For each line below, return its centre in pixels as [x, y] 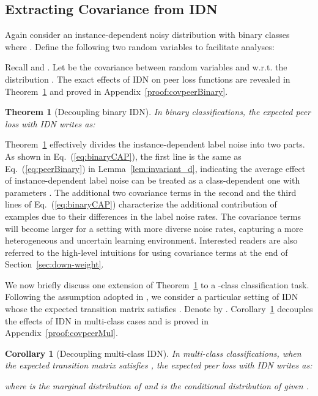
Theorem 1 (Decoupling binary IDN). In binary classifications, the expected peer [158, 112]
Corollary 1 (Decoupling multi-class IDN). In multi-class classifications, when [153, 353]
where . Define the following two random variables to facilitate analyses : [140, 46]
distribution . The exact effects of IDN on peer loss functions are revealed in [148, 79]
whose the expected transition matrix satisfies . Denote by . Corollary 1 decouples [159, 309]
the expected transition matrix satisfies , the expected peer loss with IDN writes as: [159, 365]
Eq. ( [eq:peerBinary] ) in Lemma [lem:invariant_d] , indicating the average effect [155, 168]
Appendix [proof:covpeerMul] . [61, 333]
